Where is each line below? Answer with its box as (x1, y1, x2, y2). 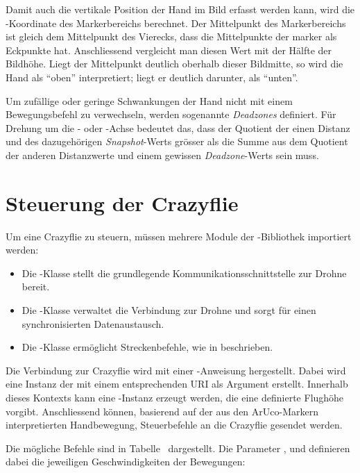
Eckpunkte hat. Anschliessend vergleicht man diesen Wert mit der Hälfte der (6, 42, 332, 57)
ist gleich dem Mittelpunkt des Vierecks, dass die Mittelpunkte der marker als (6, 29, 337, 44)
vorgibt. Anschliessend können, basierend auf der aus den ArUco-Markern (6, 404, 318, 418)
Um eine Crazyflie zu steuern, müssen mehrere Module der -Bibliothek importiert (6, 229, 352, 243)
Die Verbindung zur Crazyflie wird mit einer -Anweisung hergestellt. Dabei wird (6, 363, 346, 377)
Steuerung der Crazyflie (6, 188, 239, 217)
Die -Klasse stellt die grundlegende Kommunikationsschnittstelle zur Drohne (22, 265, 347, 280)
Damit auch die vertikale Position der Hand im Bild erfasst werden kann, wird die (6, 2, 355, 16)
